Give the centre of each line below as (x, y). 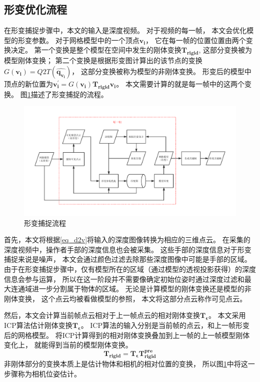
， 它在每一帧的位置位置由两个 (196, 40)
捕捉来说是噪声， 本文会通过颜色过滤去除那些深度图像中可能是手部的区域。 (128, 259)
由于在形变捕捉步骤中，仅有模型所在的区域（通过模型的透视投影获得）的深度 (130, 269)
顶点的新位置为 (28, 83)
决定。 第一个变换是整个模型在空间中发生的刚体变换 (96, 50)
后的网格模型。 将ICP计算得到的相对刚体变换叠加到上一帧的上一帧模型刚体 (127, 335)
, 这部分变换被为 (225, 50)
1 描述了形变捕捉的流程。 (67, 94)
